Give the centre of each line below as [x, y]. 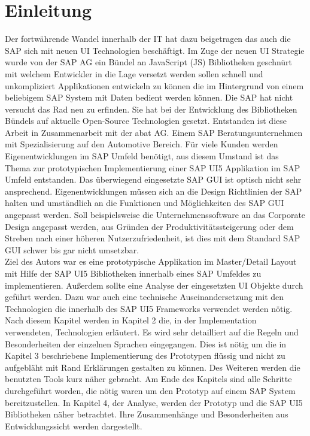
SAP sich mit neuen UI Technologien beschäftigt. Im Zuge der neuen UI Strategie [155, 50]
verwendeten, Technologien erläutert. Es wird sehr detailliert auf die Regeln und [152, 331]
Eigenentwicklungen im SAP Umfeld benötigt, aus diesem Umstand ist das [142, 156]
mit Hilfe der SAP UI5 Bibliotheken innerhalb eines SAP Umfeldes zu [133, 273]
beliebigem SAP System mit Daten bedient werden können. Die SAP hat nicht [149, 97]
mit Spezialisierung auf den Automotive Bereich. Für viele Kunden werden [142, 144]
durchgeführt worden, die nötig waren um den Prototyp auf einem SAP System [150, 390]
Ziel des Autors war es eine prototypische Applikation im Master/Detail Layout [151, 261]
